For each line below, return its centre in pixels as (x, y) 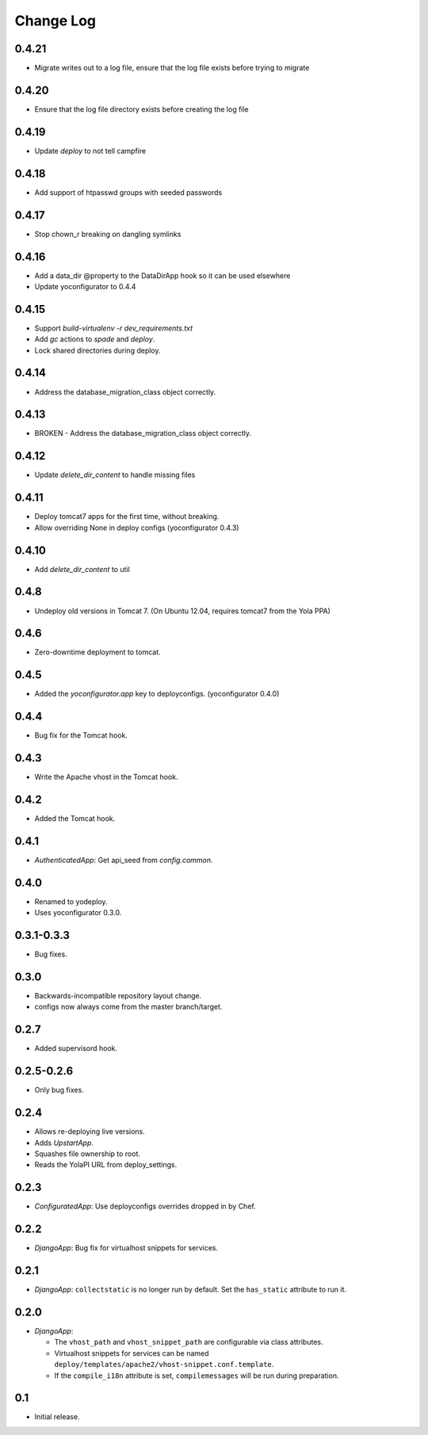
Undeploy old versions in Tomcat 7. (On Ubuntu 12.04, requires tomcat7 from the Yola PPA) (182, 611)
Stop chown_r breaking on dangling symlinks (108, 234)
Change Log (55, 21)
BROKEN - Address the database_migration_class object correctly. (143, 433)
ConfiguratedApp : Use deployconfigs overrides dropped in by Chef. (145, 1206)
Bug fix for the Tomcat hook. (81, 735)
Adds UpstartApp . (64, 1143)
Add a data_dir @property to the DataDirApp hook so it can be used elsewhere (162, 275)
